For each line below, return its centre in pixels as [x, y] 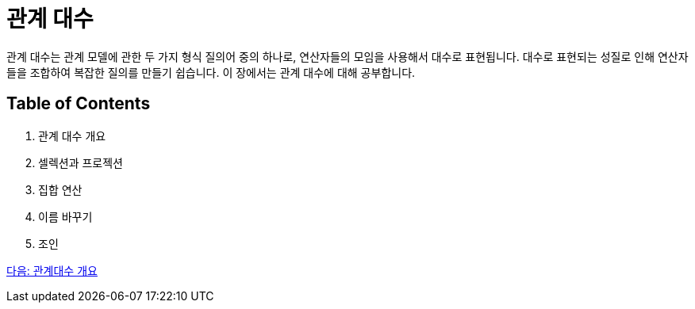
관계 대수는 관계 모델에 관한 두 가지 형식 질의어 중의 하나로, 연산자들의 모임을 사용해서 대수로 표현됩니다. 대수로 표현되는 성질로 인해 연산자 [347, 56]
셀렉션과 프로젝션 [81, 162]
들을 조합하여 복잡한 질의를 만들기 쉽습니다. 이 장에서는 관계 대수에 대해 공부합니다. [211, 72]
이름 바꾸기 [65, 216]
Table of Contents [79, 104]
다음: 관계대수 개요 [52, 270]
